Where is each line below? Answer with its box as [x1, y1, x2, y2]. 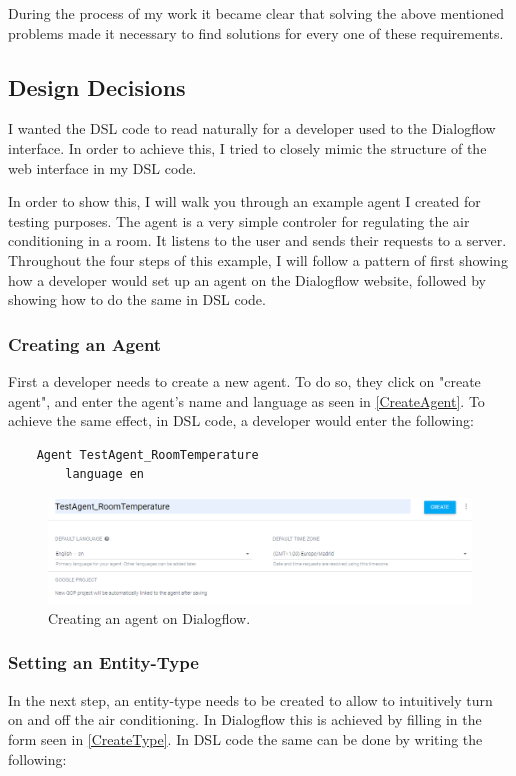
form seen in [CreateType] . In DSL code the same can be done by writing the [8, 728, 483, 749]
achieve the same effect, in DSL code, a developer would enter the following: [8, 410, 474, 431]
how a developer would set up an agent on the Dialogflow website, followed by [8, 269, 486, 290]
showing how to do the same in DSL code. [8, 289, 266, 310]
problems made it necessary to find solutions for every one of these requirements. [8, 22, 504, 43]
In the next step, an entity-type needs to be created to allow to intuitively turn [8, 689, 493, 710]
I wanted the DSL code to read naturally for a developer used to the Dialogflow [8, 118, 496, 139]
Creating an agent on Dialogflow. [48, 607, 251, 628]
